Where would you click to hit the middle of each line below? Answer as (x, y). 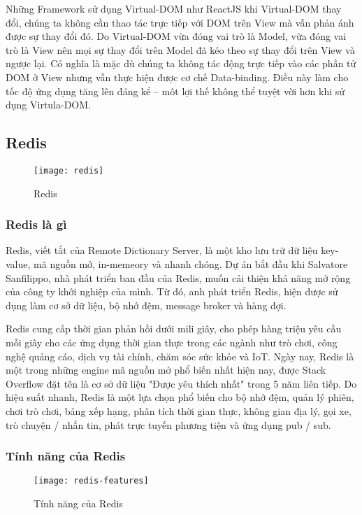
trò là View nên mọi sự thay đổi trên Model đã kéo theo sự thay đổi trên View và (180, 49)
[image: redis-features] (91, 481)
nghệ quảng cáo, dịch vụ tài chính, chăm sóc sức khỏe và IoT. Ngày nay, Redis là (180, 356)
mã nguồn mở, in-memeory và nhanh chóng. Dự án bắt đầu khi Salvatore (191, 264)
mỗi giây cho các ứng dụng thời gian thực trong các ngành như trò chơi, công (172, 342)
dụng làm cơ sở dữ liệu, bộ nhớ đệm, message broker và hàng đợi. (146, 305)
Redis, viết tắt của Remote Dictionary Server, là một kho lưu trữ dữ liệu (162, 250)
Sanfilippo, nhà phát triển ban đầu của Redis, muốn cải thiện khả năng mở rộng (178, 277)
